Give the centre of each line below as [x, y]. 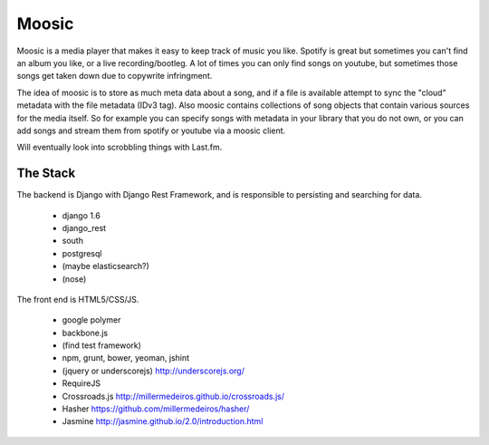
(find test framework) [102, 345]
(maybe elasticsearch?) [105, 266]
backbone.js [85, 333]
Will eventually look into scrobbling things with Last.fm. [120, 147]
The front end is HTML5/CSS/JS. [78, 299]
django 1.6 [81, 215]
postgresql [82, 253]
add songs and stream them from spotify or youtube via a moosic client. [151, 131]
